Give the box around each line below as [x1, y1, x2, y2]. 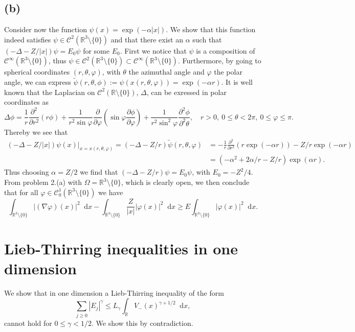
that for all [4, 186, 38, 197]
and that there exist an [110, 34, 184, 44]
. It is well [221, 77, 253, 87]
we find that [80, 167, 118, 177]
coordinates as [4, 97, 49, 107]
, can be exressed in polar [146, 86, 227, 97]
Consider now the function [4, 24, 87, 35]
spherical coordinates [4, 66, 70, 77]
